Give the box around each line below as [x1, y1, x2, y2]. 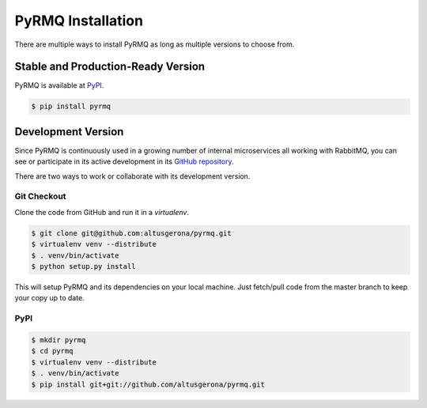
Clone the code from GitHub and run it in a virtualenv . [14, 207, 190, 217]
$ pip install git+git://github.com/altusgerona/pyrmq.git [31, 380, 265, 389]
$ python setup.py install [31, 262, 136, 271]
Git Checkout [14, 191, 66, 202]
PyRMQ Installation [14, 12, 144, 29]
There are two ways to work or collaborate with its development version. [14, 171, 251, 181]
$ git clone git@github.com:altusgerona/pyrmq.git [31, 229, 232, 237]
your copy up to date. [14, 293, 85, 303]
